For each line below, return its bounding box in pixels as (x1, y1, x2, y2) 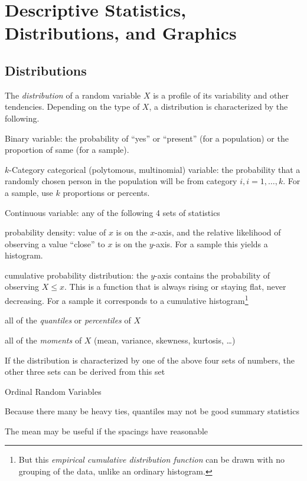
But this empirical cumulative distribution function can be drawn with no (18, 453, 285, 466)
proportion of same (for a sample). (5, 143, 129, 156)
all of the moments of (5, 333, 82, 346)
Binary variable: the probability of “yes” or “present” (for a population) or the (5, 132, 289, 144)
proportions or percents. (63, 186, 150, 198)
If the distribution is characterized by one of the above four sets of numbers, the (5, 354, 295, 366)
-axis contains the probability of (155, 269, 270, 281)
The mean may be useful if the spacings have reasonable (5, 424, 208, 437)
